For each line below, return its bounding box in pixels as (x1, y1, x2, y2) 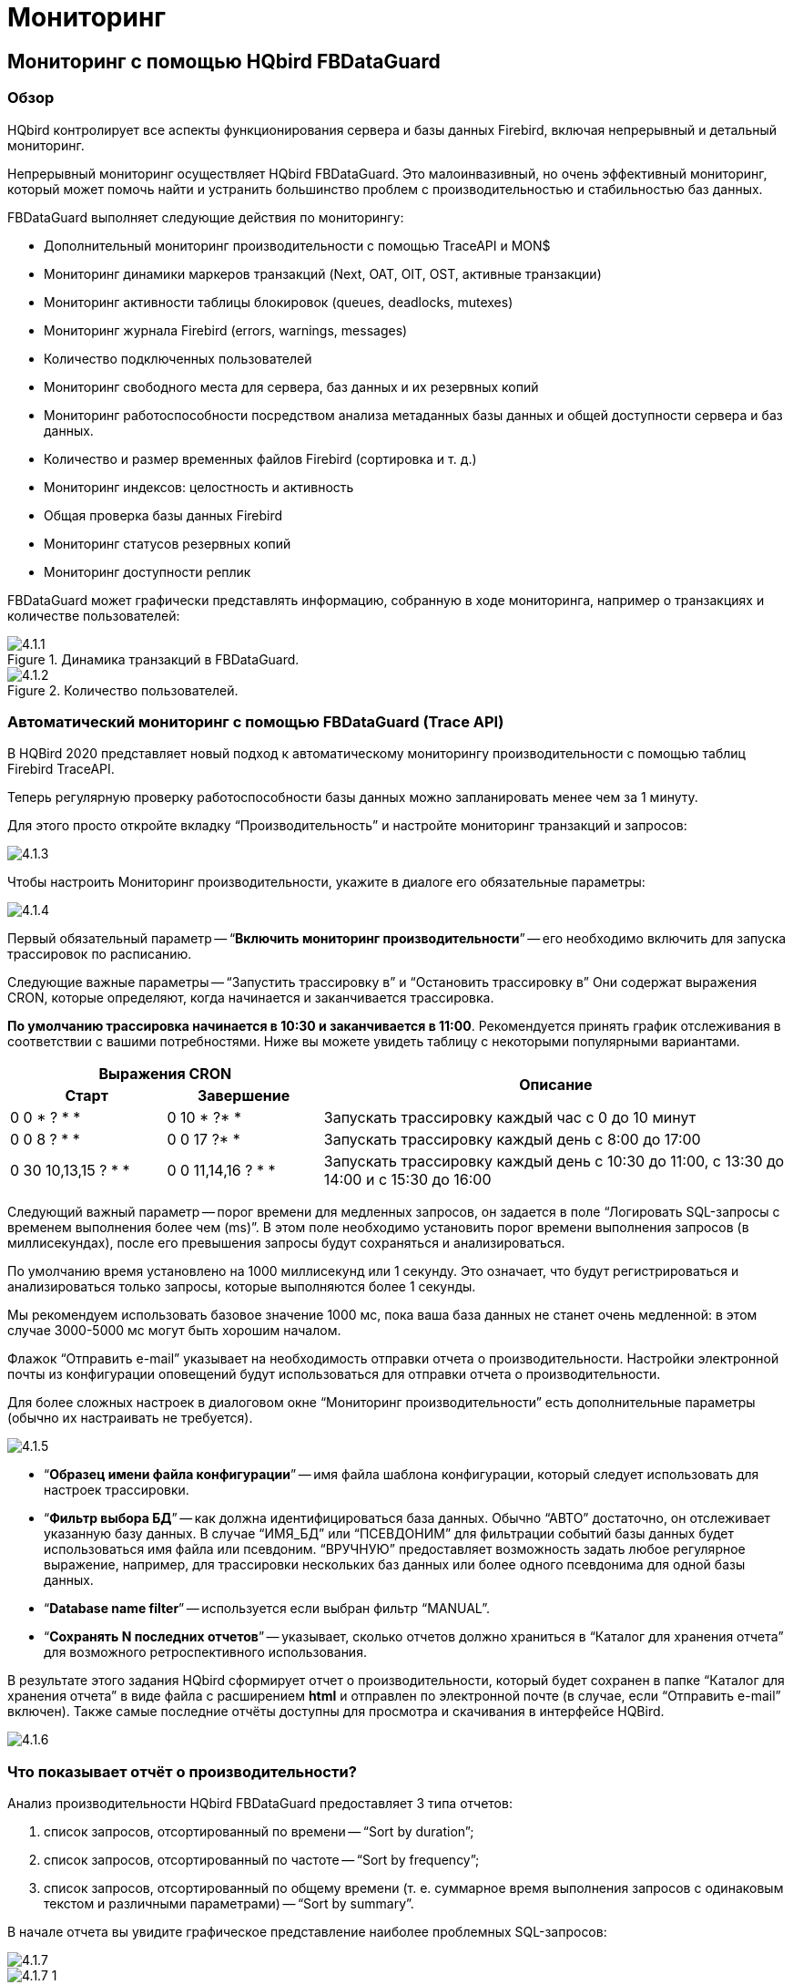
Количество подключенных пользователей (44, 350, 312, 366)
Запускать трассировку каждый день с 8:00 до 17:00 (323, 1130, 701, 1149)
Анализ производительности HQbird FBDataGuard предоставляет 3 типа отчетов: (7, 1795, 513, 1812)
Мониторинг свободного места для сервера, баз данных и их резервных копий (44, 378, 539, 395)
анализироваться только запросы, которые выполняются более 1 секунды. (7, 1279, 476, 1295)
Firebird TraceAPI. (7, 761, 115, 777)
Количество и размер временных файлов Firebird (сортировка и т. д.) (44, 450, 477, 467)
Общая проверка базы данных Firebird (44, 507, 283, 523)
